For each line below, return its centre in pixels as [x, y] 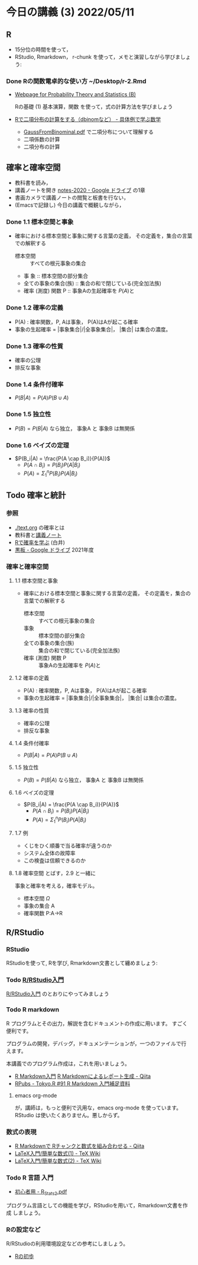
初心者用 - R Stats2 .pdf [41, 1193]
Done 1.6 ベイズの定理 [38, 445]
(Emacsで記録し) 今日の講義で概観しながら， [69, 205]
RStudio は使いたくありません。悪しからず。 [69, 1115]
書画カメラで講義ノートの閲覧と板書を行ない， [72, 198]
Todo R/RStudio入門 [35, 979]
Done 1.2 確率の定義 [35, 308]
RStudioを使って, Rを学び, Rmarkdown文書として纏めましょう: [82, 963]
